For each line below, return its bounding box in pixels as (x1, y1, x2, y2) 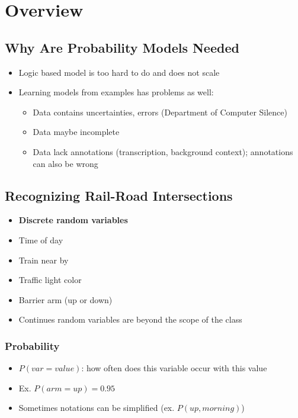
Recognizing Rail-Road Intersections (5, 186, 233, 204)
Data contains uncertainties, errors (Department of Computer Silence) (33, 105, 287, 118)
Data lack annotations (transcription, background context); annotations (33, 145, 293, 157)
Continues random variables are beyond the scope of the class (18, 313, 242, 326)
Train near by (18, 253, 69, 266)
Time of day (18, 233, 63, 246)
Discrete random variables (18, 214, 128, 226)
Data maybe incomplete (33, 126, 120, 138)
